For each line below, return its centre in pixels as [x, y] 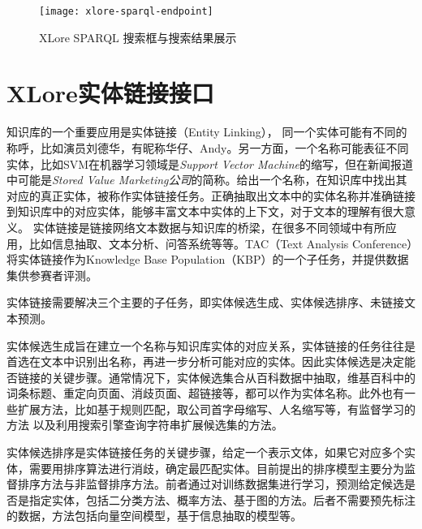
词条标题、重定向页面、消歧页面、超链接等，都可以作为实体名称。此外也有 [205, 393]
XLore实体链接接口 [110, 93]
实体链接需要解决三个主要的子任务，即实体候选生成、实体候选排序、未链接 [205, 302]
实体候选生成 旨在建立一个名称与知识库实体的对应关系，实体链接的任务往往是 [211, 345]
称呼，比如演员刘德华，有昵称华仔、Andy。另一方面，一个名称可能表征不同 [208, 147]
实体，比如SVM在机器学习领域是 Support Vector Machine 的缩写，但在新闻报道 [210, 163]
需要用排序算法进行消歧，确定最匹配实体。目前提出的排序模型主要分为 [216, 468]
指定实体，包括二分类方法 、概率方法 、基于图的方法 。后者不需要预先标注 [222, 499]
